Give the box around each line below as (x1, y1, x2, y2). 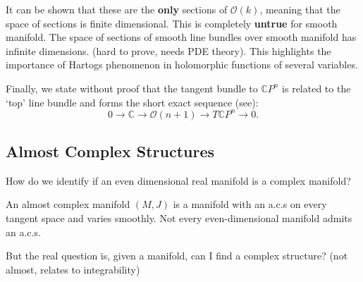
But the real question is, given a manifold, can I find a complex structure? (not (6, 248, 348, 263)
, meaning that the (259, 2, 340, 16)
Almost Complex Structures (6, 140, 214, 162)
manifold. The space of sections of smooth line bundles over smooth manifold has (6, 30, 357, 44)
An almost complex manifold (6, 197, 130, 211)
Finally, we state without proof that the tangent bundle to (6, 80, 258, 95)
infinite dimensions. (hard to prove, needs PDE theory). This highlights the (6, 43, 331, 58)
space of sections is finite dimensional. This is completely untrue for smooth (6, 16, 338, 30)
